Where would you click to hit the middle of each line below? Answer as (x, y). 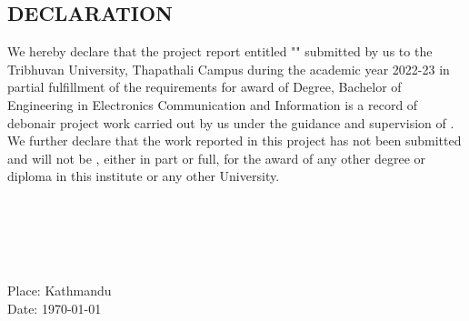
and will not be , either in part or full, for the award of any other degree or (217, 158)
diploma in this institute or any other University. (144, 176)
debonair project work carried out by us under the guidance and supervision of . (231, 122)
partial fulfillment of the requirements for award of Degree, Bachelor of (205, 87)
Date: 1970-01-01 (55, 308)
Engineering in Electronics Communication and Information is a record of (213, 104)
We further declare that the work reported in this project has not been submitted (234, 140)
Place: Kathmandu (60, 291)
